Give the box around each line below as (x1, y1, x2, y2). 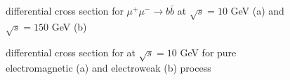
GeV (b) (51, 19, 87, 33)
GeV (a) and (230, 3, 284, 17)
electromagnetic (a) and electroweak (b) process (6, 61, 211, 75)
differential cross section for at (6, 45, 136, 59)
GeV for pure (180, 45, 237, 59)
